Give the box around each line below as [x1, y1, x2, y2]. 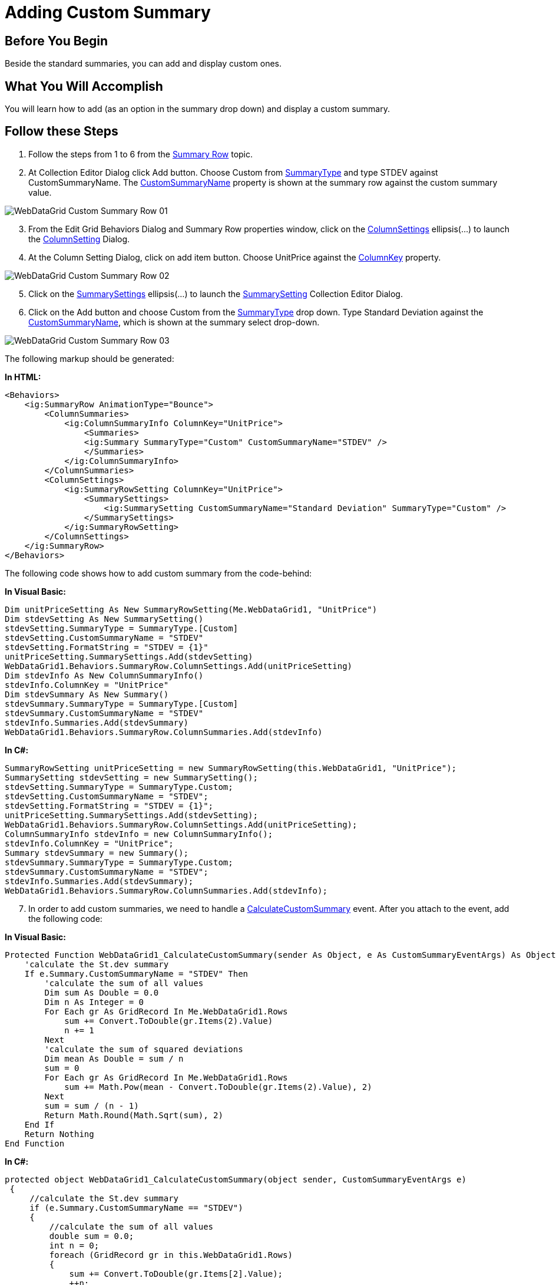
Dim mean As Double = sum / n [44, 1053, 184, 1063]
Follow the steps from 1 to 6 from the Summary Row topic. [28, 149, 253, 159]
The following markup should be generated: [5, 353, 174, 364]
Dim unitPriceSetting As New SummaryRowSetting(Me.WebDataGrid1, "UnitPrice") [5, 604, 378, 614]
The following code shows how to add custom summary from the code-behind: [5, 568, 312, 578]
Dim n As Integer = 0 [44, 997, 144, 1007]
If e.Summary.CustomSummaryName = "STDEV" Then [24, 968, 249, 978]
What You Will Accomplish [5, 78, 163, 94]
